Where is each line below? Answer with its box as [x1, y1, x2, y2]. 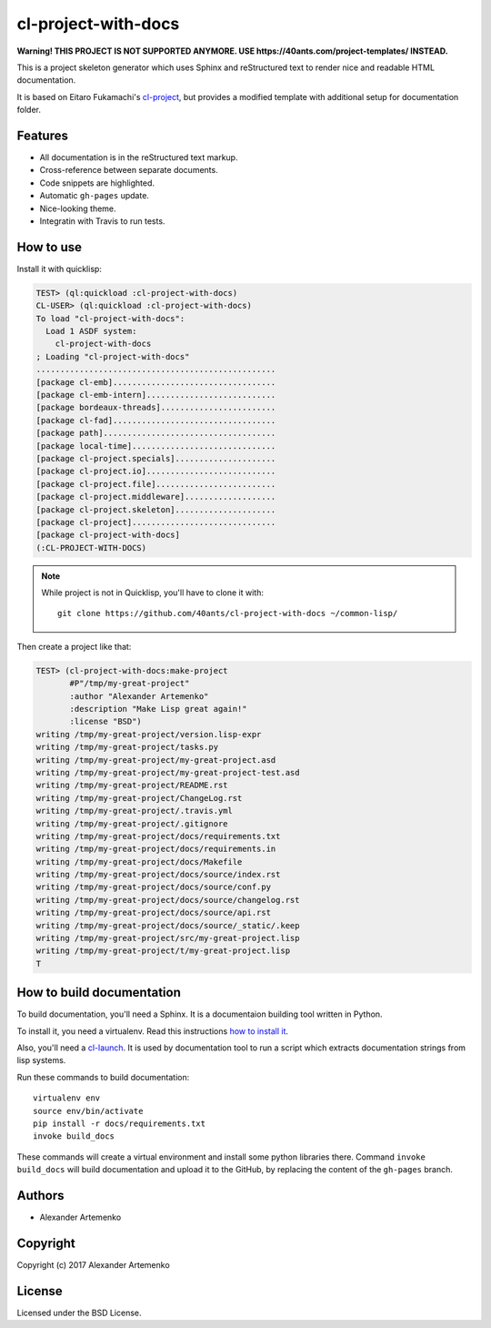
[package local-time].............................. [35, 441, 276, 451]
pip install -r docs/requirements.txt [33, 1119, 206, 1129]
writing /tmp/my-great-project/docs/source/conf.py [35, 882, 272, 892]
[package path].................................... [35, 428, 276, 439]
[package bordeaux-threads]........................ [35, 402, 276, 413]
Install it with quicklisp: [16, 263, 102, 274]
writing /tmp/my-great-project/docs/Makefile [35, 857, 243, 867]
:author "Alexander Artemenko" [69, 691, 209, 701]
